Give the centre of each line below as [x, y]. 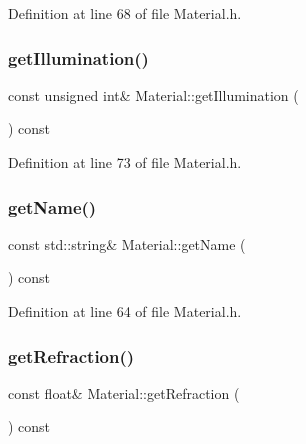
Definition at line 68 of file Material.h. [125, 13]
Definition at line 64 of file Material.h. [125, 311]
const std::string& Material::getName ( [127, 243]
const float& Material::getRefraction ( [124, 392]
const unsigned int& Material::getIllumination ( [153, 94]
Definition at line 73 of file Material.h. [125, 162]
